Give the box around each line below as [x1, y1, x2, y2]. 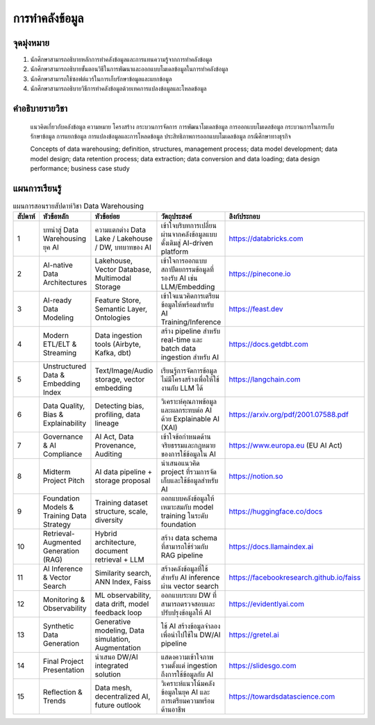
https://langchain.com [228, 375, 301, 384]
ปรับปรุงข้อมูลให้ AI [160, 608, 212, 618]
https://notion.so [228, 471, 283, 481]
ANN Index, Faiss [94, 577, 151, 587]
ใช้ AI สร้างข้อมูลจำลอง [160, 621, 221, 631]
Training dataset [94, 498, 149, 507]
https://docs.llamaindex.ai [228, 542, 314, 552]
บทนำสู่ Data [42, 225, 79, 235]
